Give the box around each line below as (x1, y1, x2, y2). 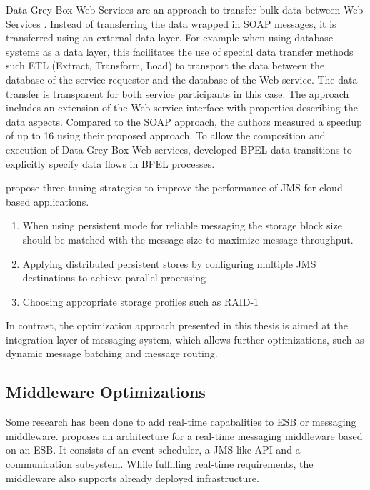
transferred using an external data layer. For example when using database (6, 30, 334, 45)
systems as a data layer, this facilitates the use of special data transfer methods (6, 44, 354, 59)
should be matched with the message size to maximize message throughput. (22, 231, 354, 246)
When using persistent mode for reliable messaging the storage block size (22, 218, 342, 233)
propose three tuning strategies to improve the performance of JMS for (6, 180, 316, 195)
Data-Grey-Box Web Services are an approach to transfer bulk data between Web (6, 2, 364, 16)
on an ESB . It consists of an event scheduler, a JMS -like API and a (6, 442, 301, 457)
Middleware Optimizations (6, 381, 206, 403)
